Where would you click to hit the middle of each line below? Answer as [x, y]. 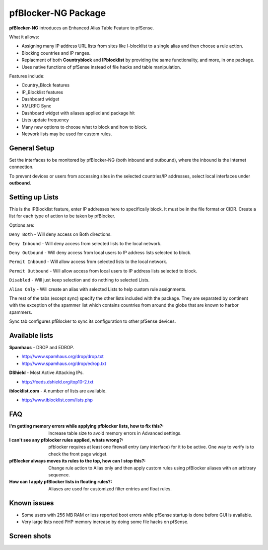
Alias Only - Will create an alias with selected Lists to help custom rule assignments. [98, 289]
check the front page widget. [78, 454]
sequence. [59, 474]
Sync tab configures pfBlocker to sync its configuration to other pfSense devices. [93, 321]
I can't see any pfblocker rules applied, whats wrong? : [66, 440]
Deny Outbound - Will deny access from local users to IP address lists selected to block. [100, 252]
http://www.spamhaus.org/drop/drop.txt [63, 357]
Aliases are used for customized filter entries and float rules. [110, 489]
